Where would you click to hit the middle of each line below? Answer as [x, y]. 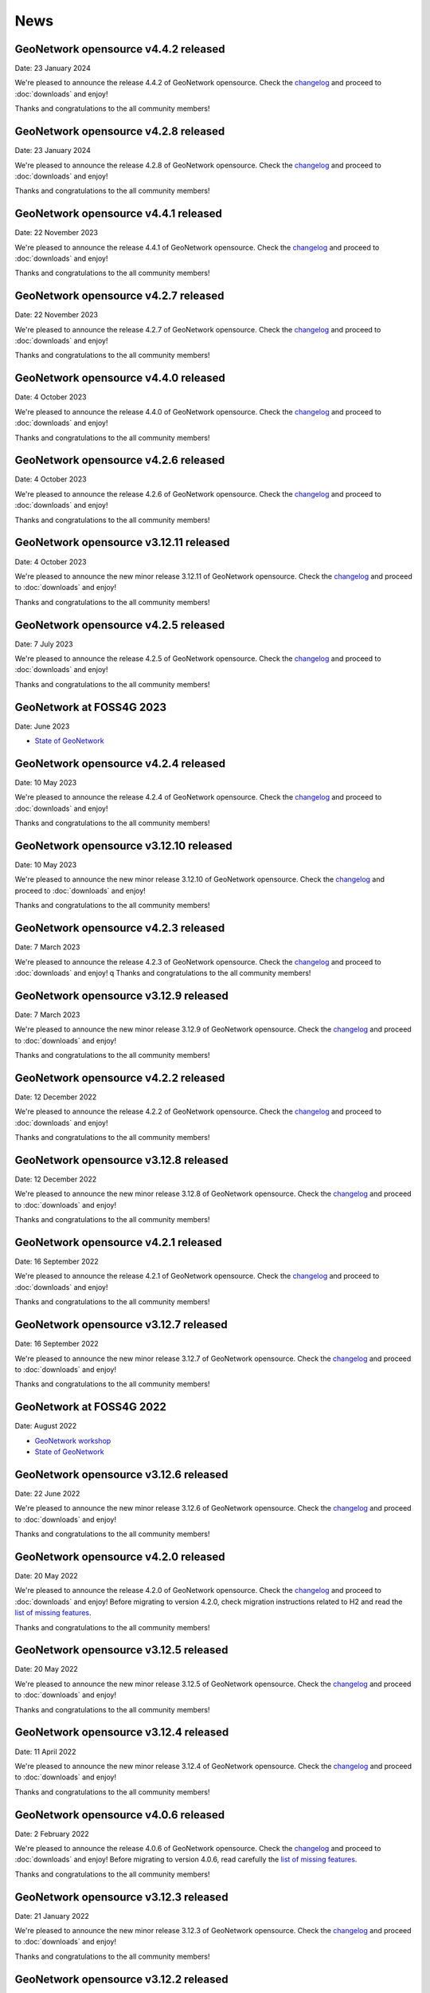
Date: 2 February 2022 [52, 1834]
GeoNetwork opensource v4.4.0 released [120, 378]
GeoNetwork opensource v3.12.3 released [121, 1897]
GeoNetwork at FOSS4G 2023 [91, 707]
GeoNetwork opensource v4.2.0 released [120, 1557]
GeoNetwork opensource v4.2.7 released [119, 296]
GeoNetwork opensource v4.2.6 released [120, 460]
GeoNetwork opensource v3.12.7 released [121, 1325]
